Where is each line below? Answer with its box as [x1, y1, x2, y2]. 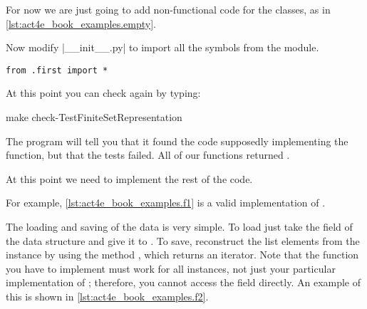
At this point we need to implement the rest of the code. [6, 171, 253, 186]
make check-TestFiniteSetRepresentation [6, 110, 182, 125]
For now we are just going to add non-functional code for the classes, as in [6, 2, 331, 16]
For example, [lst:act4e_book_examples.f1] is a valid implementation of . [6, 195, 326, 210]
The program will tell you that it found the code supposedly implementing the [6, 133, 348, 148]
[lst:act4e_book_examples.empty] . [6, 16, 156, 31]
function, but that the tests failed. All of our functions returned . [6, 147, 290, 162]
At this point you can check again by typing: [6, 85, 201, 100]
